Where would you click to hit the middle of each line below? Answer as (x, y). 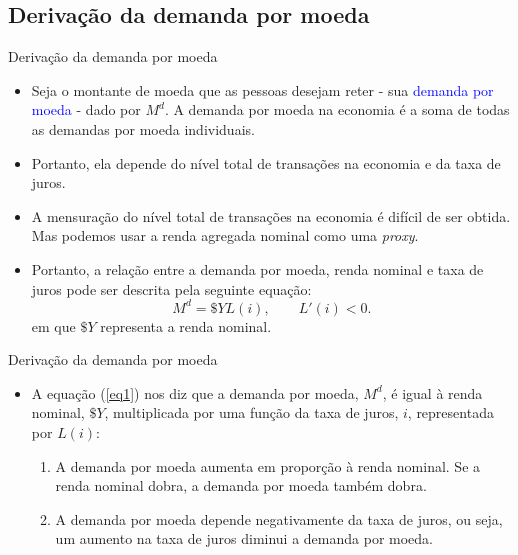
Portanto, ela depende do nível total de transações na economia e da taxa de (266, 162)
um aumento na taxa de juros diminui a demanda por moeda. (244, 538)
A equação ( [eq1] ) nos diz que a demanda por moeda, (195, 392)
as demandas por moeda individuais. (143, 128)
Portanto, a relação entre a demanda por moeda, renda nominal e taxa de (257, 268)
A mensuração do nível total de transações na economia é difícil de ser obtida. (271, 215)
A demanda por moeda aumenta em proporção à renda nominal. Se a (268, 465)
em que (53, 325)
